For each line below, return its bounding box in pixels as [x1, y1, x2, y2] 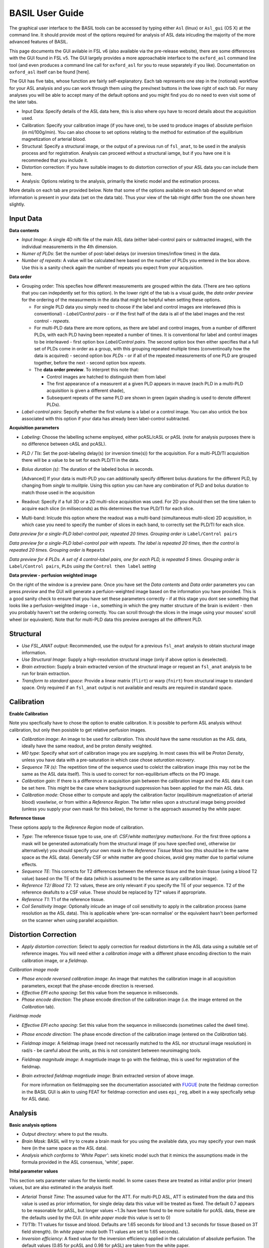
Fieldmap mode [9, 1013, 42, 1019]
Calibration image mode [9, 966, 59, 972]
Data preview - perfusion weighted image [9, 572, 97, 579]
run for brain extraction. [21, 670, 71, 676]
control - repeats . [34, 317, 70, 324]
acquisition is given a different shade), [46, 387, 125, 394]
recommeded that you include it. [21, 157, 88, 163]
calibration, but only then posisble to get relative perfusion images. [9, 727, 146, 733]
